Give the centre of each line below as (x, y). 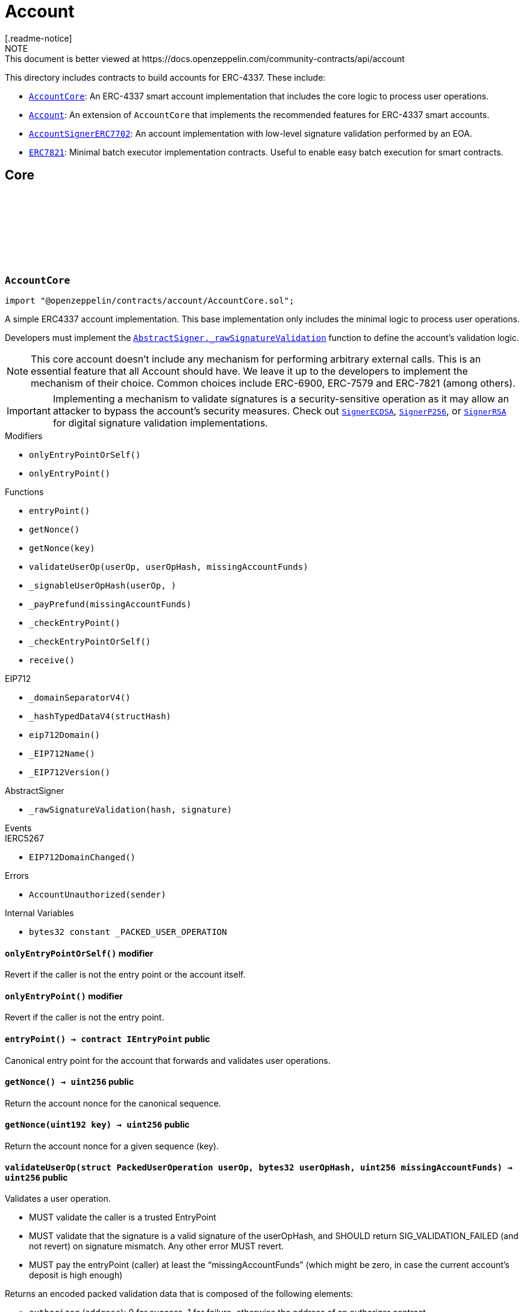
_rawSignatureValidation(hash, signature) (131, 809)
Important (29, 411)
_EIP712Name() (62, 753)
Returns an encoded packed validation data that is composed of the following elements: (179, 1294)
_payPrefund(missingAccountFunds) (110, 604)
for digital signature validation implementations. (160, 423)
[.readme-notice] (39, 38)
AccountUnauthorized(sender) (98, 894)
